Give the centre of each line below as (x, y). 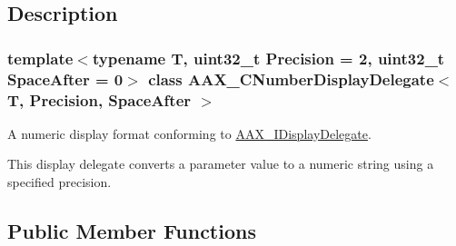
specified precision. (59, 182)
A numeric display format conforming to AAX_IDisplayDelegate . (189, 133)
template (40, 58)
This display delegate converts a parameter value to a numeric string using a (221, 164)
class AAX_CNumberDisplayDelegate (291, 79)
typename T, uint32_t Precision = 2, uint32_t (268, 58)
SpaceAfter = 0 (65, 79)
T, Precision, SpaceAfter (99, 99)
